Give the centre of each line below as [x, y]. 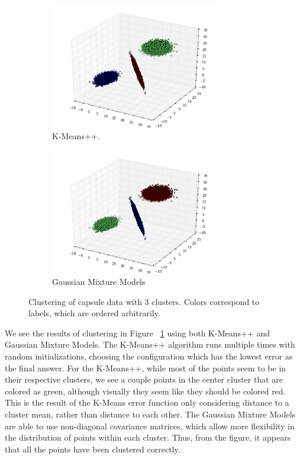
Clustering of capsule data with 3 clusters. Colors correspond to [144, 301]
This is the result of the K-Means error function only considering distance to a [147, 402]
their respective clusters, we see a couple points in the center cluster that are [144, 379]
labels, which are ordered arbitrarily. [94, 313]
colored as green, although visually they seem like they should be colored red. [145, 391]
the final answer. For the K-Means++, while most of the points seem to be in [146, 367]
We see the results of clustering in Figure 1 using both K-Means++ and [138, 333]
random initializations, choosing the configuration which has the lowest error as [149, 356]
